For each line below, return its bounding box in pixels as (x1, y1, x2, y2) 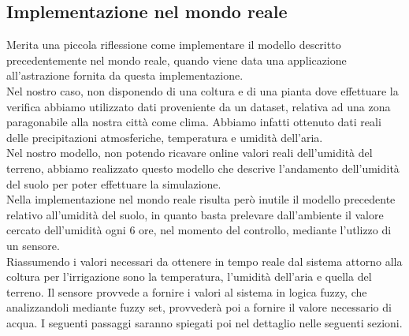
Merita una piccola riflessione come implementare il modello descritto (6, 36, 341, 53)
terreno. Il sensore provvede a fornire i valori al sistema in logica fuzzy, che (6, 283, 367, 300)
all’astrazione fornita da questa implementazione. (6, 67, 244, 84)
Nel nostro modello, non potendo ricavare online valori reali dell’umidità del (6, 144, 373, 161)
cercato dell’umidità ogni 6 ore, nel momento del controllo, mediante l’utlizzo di (6, 222, 392, 238)
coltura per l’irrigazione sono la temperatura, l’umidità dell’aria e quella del (6, 268, 372, 285)
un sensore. (6, 237, 60, 253)
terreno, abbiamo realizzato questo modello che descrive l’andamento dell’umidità (6, 159, 400, 176)
